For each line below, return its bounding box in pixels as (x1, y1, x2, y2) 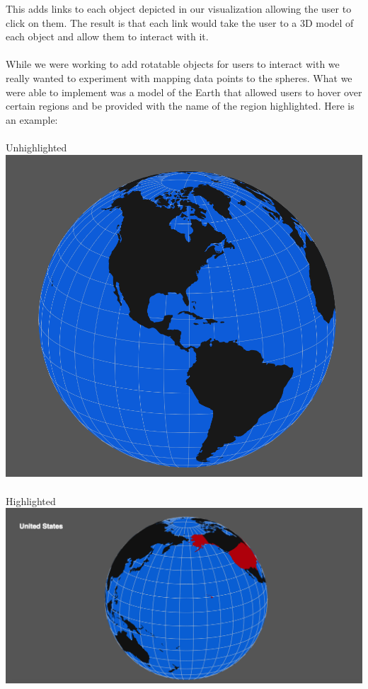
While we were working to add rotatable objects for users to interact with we (6, 57, 340, 71)
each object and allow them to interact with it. (6, 29, 209, 44)
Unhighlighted (6, 139, 67, 154)
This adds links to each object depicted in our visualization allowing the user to (6, 1, 352, 16)
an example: (6, 112, 58, 127)
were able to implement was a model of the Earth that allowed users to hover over (6, 84, 362, 99)
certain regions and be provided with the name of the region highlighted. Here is (6, 98, 355, 113)
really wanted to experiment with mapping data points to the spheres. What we (6, 70, 352, 85)
